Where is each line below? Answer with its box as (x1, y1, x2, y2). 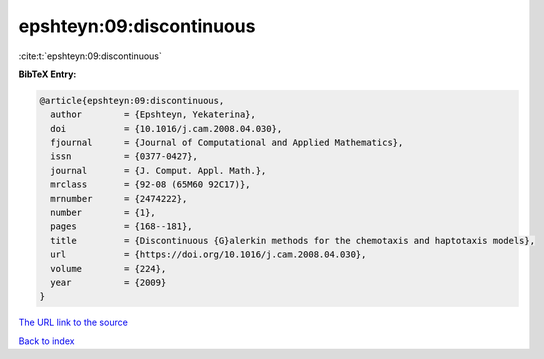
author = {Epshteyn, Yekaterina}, (50, 109, 257, 120)
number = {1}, (50, 207, 157, 219)
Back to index (18, 335, 75, 347)
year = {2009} (50, 277, 167, 288)
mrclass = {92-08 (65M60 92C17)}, (50, 179, 251, 190)
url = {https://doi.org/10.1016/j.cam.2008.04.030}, (50, 249, 367, 260)
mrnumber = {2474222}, (50, 193, 188, 204)
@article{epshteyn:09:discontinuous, (39, 95, 225, 106)
